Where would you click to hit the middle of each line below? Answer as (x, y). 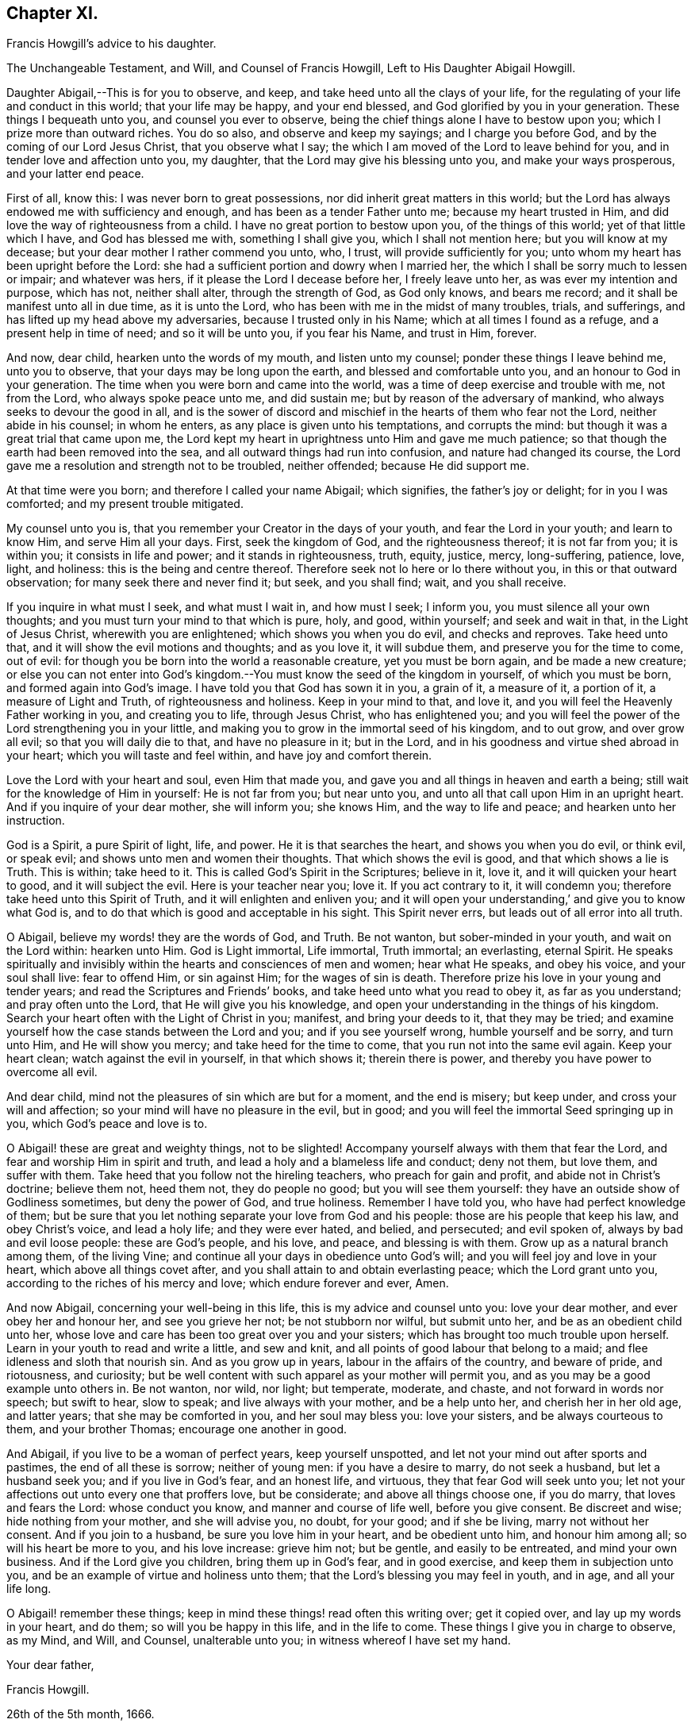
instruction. (36, 821)
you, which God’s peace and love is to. (107, 1124)
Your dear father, (50, 1665)
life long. (29, 1589)
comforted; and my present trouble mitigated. (125, 504)
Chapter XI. (52, 13)
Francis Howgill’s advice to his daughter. (111, 44)
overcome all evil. (52, 1072)
